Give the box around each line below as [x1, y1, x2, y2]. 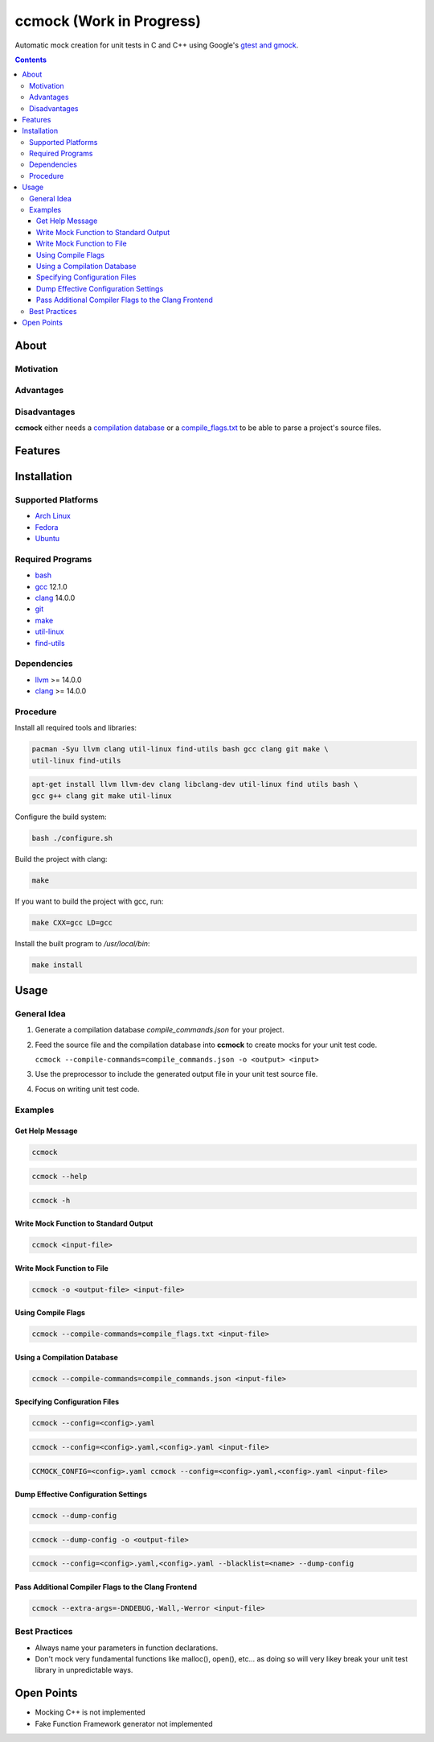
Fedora [35, 522, 59, 532]
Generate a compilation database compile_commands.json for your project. [35, 1025, 285, 1035]
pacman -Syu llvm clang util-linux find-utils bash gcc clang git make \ [31, 745, 329, 754]
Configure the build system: [14, 812, 108, 821]
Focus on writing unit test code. [35, 1084, 140, 1094]
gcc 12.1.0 [35, 581, 68, 591]
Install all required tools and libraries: [14, 723, 137, 733]
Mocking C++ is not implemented [35, 1707, 146, 1717]
